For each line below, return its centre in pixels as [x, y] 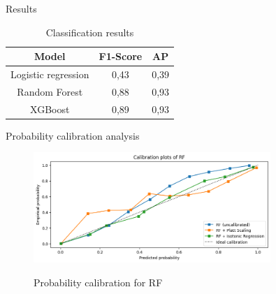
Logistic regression [50, 74]
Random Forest [50, 91]
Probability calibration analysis [73, 135]
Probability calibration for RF [98, 282]
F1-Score [121, 56]
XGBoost [50, 109]
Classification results [90, 32]
